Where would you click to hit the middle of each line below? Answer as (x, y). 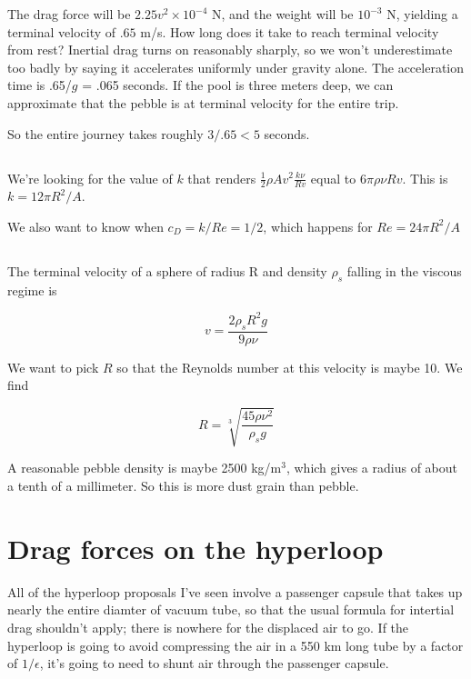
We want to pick (53, 367)
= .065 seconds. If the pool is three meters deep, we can (238, 85)
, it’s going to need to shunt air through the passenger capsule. (214, 663)
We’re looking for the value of (90, 178)
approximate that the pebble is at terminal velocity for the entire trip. (203, 102)
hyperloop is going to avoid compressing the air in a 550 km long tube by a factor (235, 645)
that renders (222, 178)
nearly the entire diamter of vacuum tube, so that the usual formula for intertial (231, 609)
